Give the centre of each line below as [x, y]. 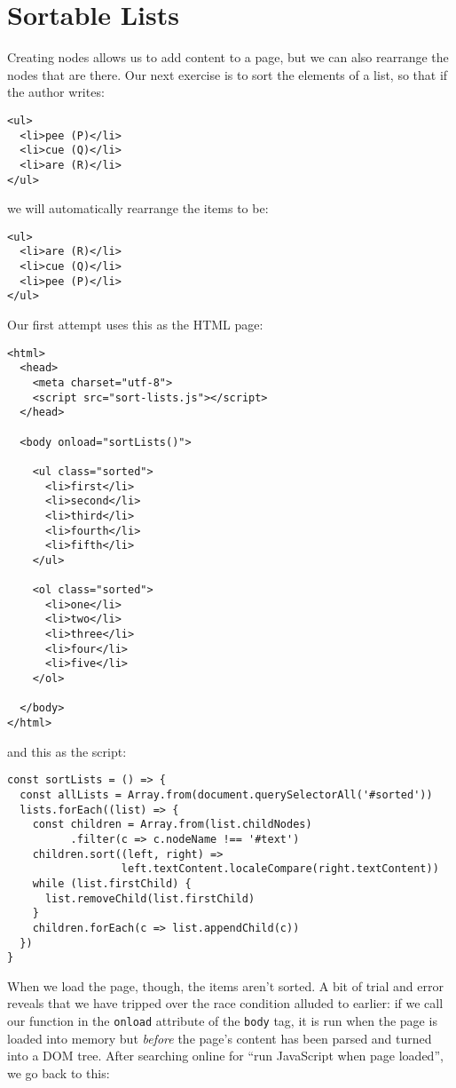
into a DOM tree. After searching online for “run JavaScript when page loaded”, [225, 1056]
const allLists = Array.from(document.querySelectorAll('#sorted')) [226, 794]
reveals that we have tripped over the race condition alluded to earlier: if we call [225, 1003]
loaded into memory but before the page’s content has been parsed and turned [220, 1038]
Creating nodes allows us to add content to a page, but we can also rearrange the [228, 57]
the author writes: [56, 92]
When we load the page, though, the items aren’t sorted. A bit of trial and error [225, 985]
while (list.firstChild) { [112, 883]
